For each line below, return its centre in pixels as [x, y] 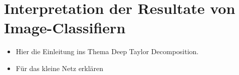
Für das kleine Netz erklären [60, 68]
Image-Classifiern [65, 28]
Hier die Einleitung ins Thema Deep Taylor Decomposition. [107, 51]
